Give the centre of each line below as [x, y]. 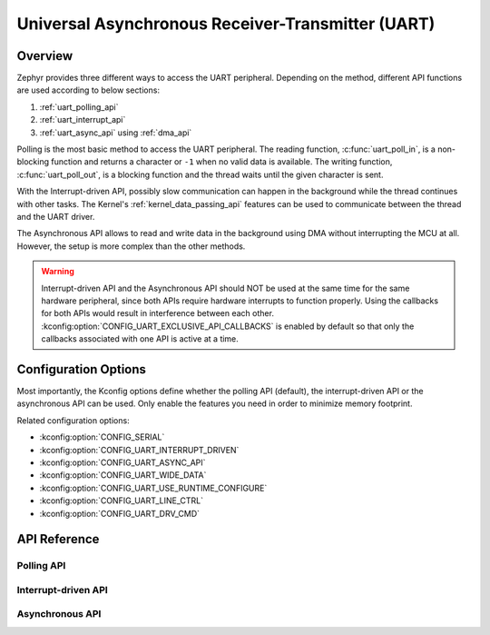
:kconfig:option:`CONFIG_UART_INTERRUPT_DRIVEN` [139, 450]
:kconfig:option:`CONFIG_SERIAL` [102, 437]
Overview [45, 56]
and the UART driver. [56, 216]
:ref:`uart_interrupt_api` [83, 120]
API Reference [58, 539]
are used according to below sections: [88, 90]
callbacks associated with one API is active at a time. [140, 339]
